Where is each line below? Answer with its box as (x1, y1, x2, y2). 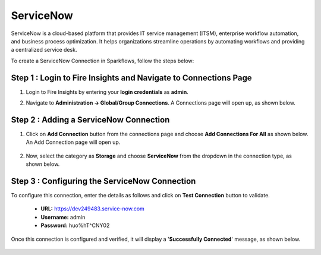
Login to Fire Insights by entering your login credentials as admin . (26, 88, 188, 95)
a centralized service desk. (11, 46, 77, 53)
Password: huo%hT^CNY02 (40, 222, 110, 229)
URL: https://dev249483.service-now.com (40, 205, 145, 212)
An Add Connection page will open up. (26, 138, 121, 146)
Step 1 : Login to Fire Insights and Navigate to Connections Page (11, 73, 252, 83)
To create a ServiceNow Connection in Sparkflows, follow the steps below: (11, 57, 194, 64)
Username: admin (40, 213, 86, 221)
